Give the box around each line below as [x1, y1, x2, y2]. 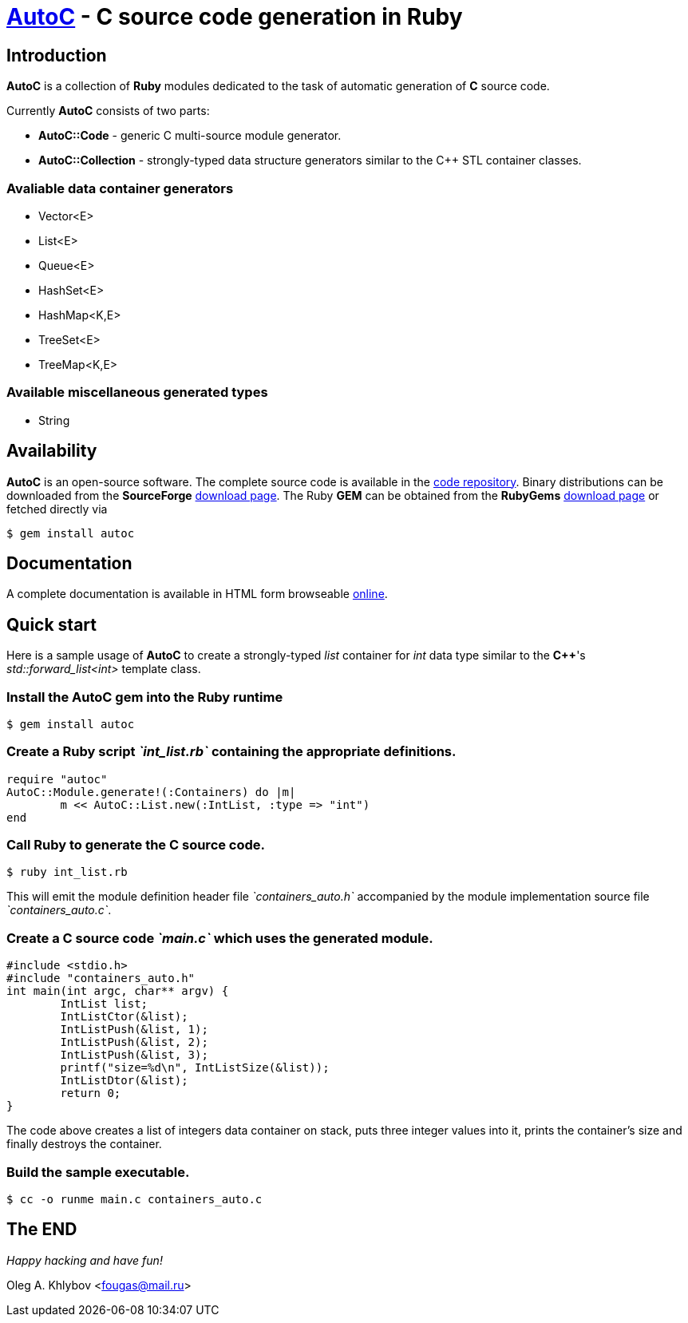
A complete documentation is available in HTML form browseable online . [6, 587, 388, 601]
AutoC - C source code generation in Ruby [6, 3, 463, 30]
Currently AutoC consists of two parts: [6, 104, 210, 118]
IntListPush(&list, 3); [60, 1048, 208, 1062]
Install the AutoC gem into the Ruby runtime [6, 688, 283, 705]
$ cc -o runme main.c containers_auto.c [6, 1192, 263, 1206]
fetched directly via [6, 501, 108, 516]
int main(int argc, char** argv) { [6, 984, 229, 998]
